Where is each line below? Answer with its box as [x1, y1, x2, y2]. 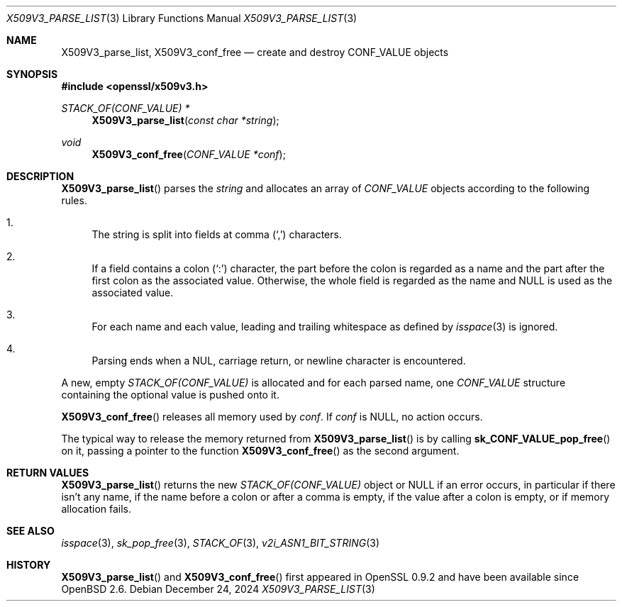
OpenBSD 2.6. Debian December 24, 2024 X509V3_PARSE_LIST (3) [61, 583, 375, 595]
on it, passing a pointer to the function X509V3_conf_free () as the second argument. [61, 445, 460, 457]
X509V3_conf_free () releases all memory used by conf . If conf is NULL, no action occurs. [61, 411, 483, 423]
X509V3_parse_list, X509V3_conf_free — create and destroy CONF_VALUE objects [61, 46, 449, 58]
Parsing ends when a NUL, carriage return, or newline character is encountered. [91, 355, 466, 367]
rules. [61, 194, 87, 206]
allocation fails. [61, 503, 132, 515]
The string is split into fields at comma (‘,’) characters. [91, 228, 342, 240]
